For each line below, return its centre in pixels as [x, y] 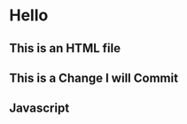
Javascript [39, 108]
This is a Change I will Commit [94, 77]
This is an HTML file [65, 48]
